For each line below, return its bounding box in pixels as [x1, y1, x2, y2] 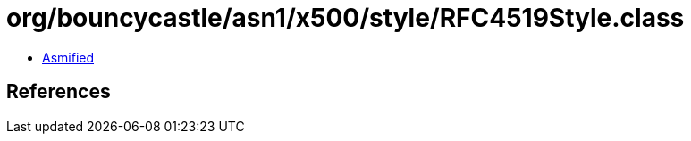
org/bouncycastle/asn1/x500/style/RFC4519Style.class [6, 3, 685, 33]
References [6, 80, 111, 104]
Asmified [42, 49, 95, 65]
